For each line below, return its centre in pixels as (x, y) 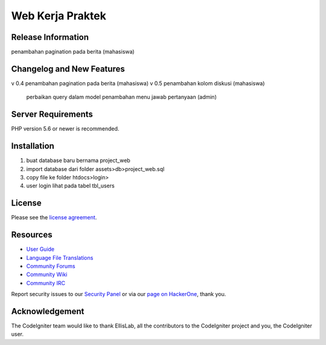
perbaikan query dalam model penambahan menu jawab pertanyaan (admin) (121, 97)
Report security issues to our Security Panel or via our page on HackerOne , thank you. (119, 294)
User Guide (40, 249)
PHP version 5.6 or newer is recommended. (65, 129)
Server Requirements (52, 114)
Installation (33, 146)
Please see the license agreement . (54, 218)
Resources (32, 235)
